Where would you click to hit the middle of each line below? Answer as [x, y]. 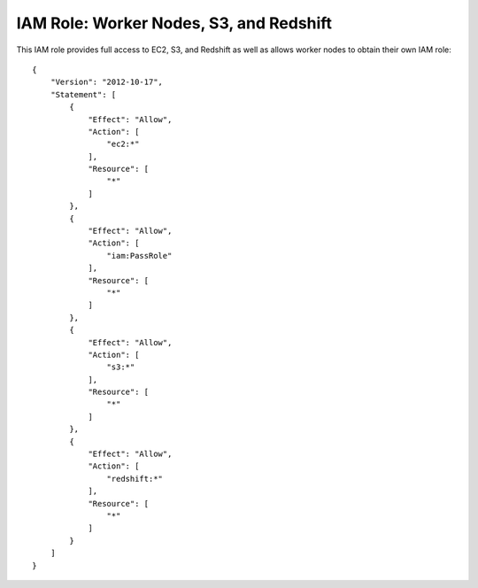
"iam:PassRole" [139, 255]
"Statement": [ [83, 94]
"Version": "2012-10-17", [107, 82]
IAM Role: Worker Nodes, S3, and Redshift [174, 23]
